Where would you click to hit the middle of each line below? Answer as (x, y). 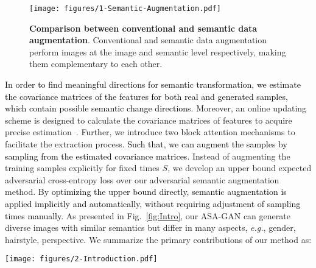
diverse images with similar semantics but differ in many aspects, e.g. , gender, (150, 227)
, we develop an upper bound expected (240, 168)
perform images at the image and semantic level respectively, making (158, 51)
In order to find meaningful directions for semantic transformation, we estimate (153, 84)
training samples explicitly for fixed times (82, 168)
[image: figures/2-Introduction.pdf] (81, 259)
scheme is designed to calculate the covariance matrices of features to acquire (149, 120)
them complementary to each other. (96, 64)
